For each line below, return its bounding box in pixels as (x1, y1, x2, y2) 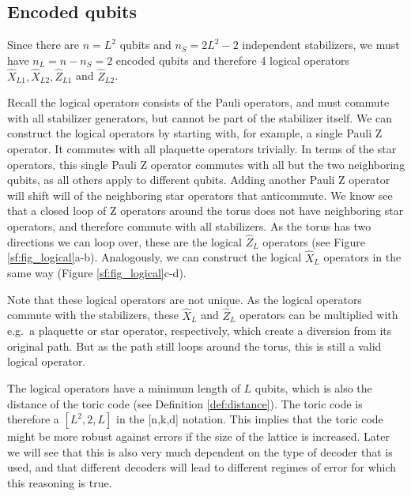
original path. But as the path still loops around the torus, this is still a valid (7, 337, 382, 354)
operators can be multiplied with (239, 306, 398, 323)
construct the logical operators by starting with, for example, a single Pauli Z (7, 125, 383, 141)
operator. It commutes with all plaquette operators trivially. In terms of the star (7, 140, 397, 156)
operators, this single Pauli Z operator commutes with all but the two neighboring (7, 156, 405, 172)
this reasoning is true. (7, 474, 112, 490)
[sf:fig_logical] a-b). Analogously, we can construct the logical (7, 249, 302, 265)
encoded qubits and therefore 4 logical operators (115, 51, 349, 68)
